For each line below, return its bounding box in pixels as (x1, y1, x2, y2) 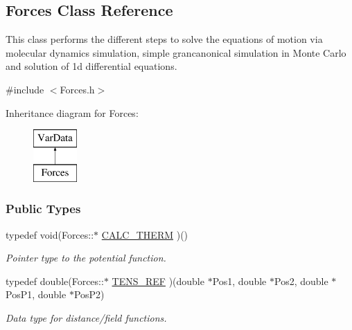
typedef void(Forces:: (6, 227, 94, 241)
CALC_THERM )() (101, 227, 188, 241)
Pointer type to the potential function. (6, 250, 166, 265)
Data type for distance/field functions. (6, 310, 167, 324)
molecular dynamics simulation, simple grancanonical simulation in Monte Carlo (6, 45, 346, 59)
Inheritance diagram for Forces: (6, 105, 139, 120)
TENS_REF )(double (112, 273, 204, 288)
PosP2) (73, 287, 105, 302)
